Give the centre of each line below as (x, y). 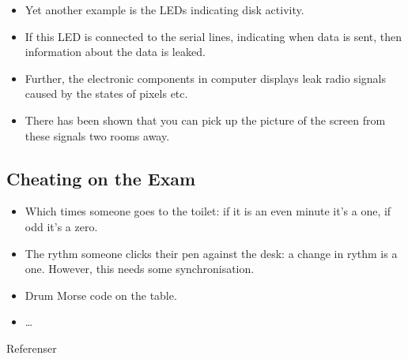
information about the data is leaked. (115, 52)
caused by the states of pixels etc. (106, 93)
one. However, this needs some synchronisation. (140, 269)
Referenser (32, 348)
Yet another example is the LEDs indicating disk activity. (164, 9)
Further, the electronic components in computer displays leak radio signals (205, 78)
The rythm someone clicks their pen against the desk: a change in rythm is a (211, 253)
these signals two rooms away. (97, 135)
